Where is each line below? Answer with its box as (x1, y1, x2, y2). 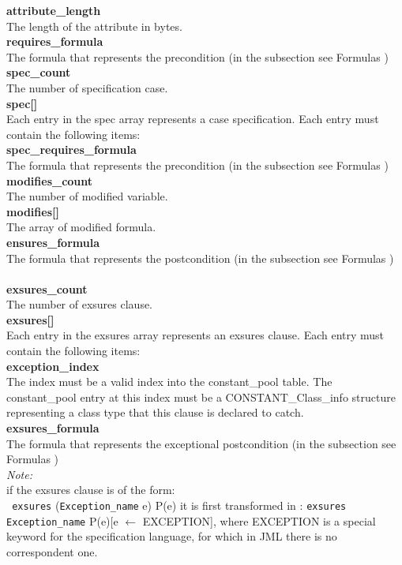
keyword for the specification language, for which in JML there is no (6, 528, 337, 544)
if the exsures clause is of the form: (6, 481, 175, 498)
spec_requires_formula (6, 141, 137, 158)
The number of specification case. (6, 79, 168, 95)
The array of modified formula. (6, 219, 156, 235)
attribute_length (6, 2, 101, 18)
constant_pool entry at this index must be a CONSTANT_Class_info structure (6, 388, 396, 405)
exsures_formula (6, 420, 100, 436)
